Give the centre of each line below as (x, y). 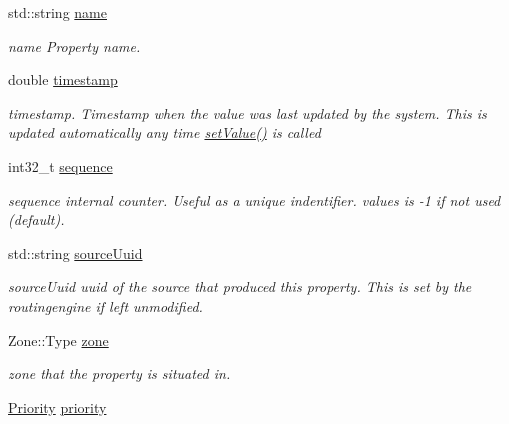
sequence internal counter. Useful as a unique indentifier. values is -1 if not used (254, 199)
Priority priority (57, 406)
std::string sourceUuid (75, 252)
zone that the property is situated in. (119, 373)
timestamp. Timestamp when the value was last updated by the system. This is (247, 112)
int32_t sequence (60, 165)
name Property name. (74, 45)
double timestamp (63, 79)
